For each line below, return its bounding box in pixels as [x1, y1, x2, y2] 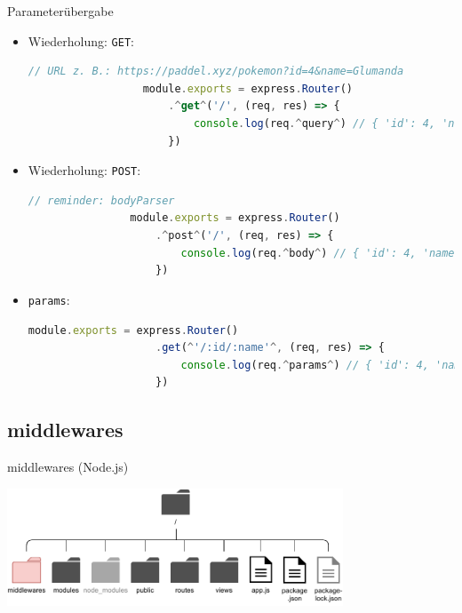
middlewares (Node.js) [7, 458, 129, 476]
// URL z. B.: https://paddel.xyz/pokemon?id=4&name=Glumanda [28, 65, 404, 78]
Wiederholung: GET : [28, 31, 134, 50]
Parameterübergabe [7, 2, 114, 20]
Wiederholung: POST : [28, 161, 141, 179]
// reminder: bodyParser [28, 194, 175, 207]
